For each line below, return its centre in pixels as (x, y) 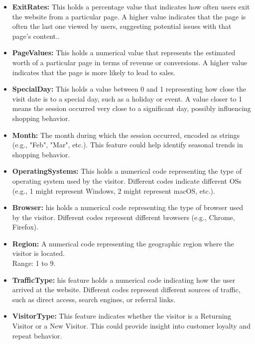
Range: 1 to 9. (34, 263)
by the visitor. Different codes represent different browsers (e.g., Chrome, (124, 217)
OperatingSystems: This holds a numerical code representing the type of (127, 171)
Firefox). (25, 227)
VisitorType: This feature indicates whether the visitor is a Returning (122, 316)
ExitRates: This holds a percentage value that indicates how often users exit (131, 6)
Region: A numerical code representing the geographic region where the (123, 243)
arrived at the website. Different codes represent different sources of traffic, (126, 289)
